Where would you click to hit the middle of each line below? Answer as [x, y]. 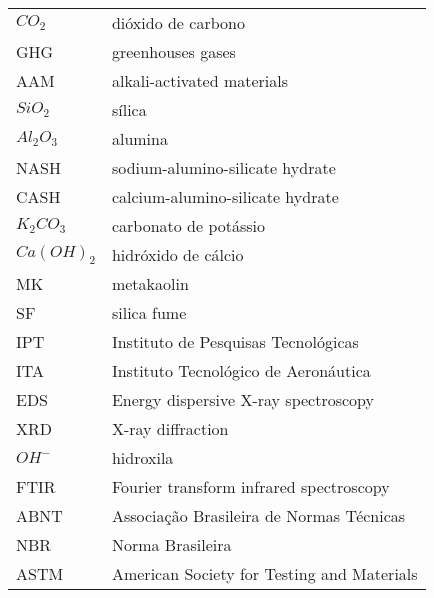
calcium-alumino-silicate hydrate [225, 196]
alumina [139, 138]
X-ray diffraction [170, 428]
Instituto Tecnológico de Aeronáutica [241, 370]
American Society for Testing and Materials [264, 573]
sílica [129, 109]
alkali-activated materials [200, 80]
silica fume [149, 312]
